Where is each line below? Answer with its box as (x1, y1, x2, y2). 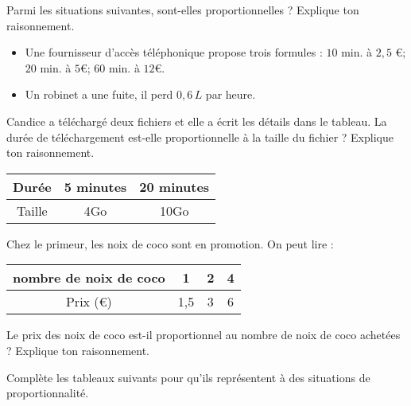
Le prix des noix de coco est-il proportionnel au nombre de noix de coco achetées (6, 326, 401, 343)
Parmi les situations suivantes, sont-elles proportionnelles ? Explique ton (6, 2, 359, 18)
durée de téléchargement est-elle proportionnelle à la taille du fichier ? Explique (6, 128, 394, 145)
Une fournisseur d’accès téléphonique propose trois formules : (25, 44, 323, 61)
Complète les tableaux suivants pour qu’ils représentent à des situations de (6, 369, 370, 385)
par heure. (205, 86, 256, 103)
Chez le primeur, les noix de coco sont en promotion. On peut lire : (6, 235, 334, 252)
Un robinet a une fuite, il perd (25, 86, 173, 103)
